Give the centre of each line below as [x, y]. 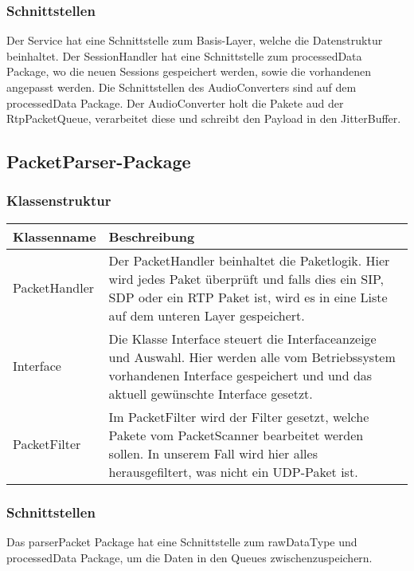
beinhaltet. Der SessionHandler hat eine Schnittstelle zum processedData [184, 55]
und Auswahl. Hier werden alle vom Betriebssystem [252, 356]
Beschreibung [152, 236]
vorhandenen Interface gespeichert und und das [240, 375]
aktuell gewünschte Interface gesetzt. [211, 393]
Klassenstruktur [59, 201]
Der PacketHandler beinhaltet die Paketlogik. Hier [249, 260]
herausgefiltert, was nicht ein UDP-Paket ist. [233, 471]
